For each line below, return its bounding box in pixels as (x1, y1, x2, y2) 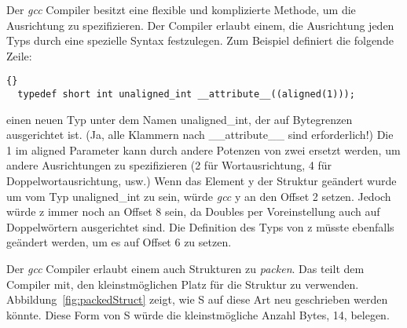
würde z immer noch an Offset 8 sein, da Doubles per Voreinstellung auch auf (6, 203, 380, 220)
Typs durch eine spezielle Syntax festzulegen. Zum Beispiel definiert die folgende (6, 32, 394, 49)
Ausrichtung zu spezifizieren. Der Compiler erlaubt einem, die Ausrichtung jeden (6, 16, 394, 33)
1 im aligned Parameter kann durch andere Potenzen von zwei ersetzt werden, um (6, 141, 401, 158)
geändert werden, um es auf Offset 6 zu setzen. (6, 234, 232, 250)
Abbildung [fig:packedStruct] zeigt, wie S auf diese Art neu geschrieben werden (6, 291, 388, 308)
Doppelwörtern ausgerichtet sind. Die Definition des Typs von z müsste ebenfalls (6, 218, 394, 235)
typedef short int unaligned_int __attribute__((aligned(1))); (17, 89, 355, 100)
